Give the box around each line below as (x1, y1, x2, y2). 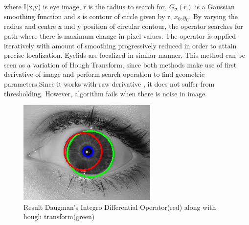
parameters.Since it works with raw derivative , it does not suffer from (4, 78, 215, 89)
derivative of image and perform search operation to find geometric (4, 69, 205, 79)
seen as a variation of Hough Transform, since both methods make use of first (4, 59, 237, 69)
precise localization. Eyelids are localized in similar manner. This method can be (4, 50, 245, 60)
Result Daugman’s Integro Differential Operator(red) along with (23, 202, 216, 212)
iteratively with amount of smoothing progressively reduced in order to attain (4, 40, 237, 50)
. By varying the (189, 11, 238, 21)
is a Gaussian (195, 1, 235, 11)
